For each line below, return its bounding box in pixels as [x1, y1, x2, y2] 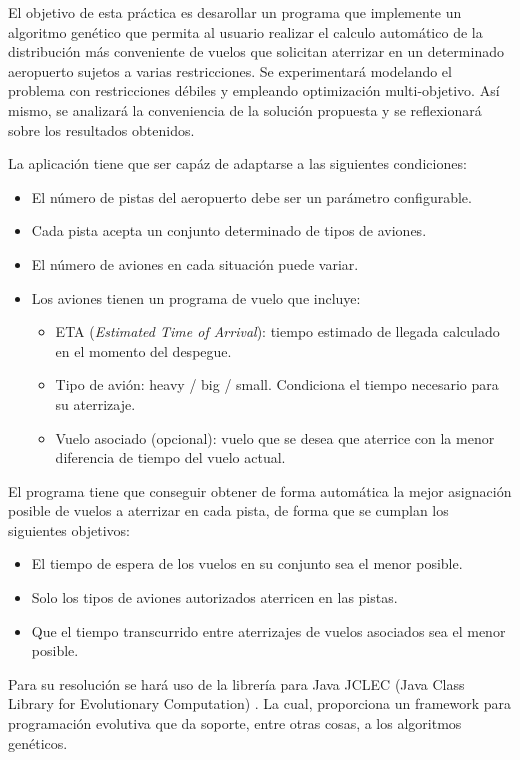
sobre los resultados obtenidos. [8, 119, 195, 140]
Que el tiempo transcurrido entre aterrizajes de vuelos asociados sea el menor [31, 620, 506, 641]
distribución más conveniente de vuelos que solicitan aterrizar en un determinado [8, 41, 504, 62]
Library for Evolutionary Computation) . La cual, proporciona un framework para [8, 693, 512, 714]
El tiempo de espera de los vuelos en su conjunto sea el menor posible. [31, 553, 463, 574]
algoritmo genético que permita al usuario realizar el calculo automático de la [8, 21, 483, 42]
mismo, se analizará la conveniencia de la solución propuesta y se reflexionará [8, 99, 482, 120]
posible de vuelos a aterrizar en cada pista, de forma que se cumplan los [8, 500, 449, 521]
